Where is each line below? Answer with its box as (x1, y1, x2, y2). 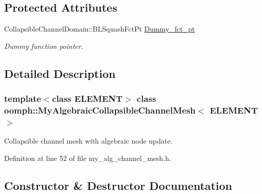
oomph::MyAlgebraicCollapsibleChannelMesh (4, 104, 196, 117)
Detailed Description (4, 65, 116, 81)
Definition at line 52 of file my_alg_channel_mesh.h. (4, 152, 171, 163)
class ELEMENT (52, 92, 123, 105)
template (4, 92, 41, 105)
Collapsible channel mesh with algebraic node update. (4, 135, 173, 146)
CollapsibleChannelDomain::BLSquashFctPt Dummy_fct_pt (4, 23, 195, 34)
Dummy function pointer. (4, 40, 83, 51)
